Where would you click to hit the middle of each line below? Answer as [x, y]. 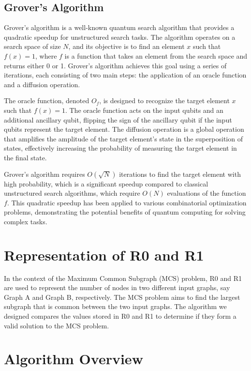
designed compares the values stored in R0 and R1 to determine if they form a [120, 316]
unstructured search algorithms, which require [72, 193]
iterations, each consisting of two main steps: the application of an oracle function [125, 75]
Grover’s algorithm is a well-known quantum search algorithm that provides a [119, 27]
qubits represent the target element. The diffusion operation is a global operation [124, 129]
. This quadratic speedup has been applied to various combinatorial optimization [127, 202]
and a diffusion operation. [42, 84]
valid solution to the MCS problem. [57, 325]
